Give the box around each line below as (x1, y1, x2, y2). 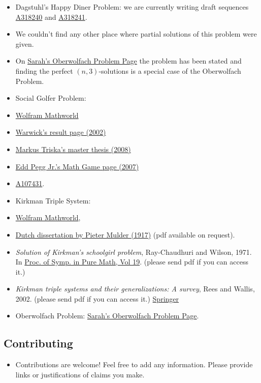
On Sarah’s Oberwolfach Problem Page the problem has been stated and (15, 55, 242, 66)
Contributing (4, 335, 73, 351)
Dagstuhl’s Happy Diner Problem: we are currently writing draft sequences (15, 2, 249, 12)
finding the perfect (15, 65, 73, 76)
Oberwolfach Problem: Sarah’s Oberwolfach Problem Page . (15, 310, 199, 321)
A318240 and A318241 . (15, 11, 87, 22)
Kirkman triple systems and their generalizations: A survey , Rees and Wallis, (15, 283, 255, 294)
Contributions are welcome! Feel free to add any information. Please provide (15, 359, 253, 370)
